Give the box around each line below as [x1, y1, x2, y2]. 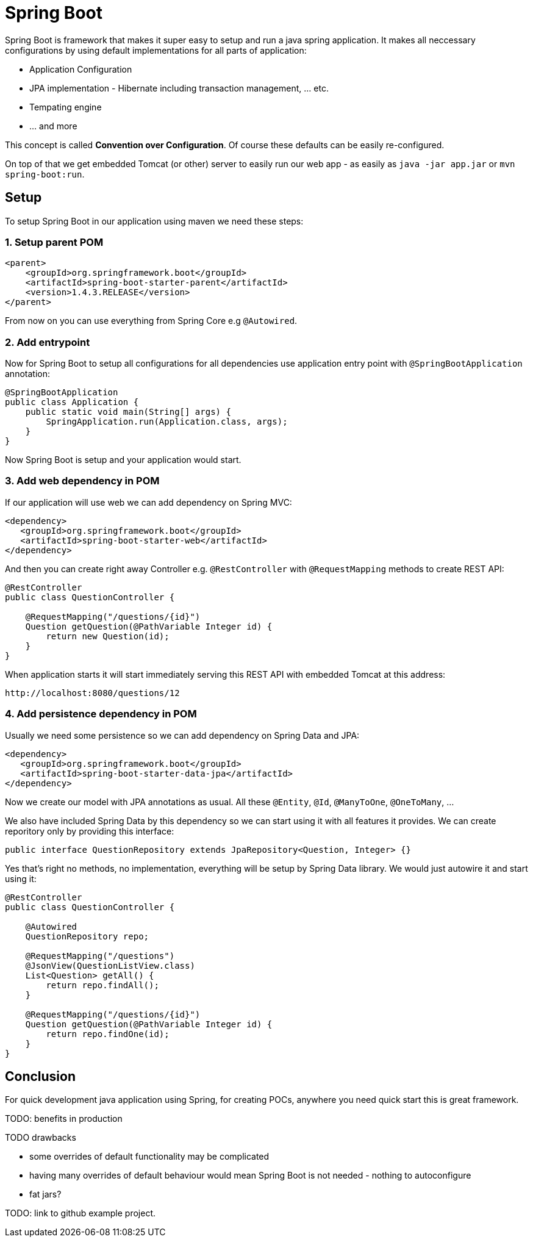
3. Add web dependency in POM [5, 475, 160, 487]
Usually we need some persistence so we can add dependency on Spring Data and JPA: [5, 730, 360, 741]
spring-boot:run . [5, 168, 85, 179]
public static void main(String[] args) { [25, 407, 231, 417]
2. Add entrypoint [5, 336, 90, 348]
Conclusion [5, 1069, 76, 1085]
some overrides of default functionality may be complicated [29, 1151, 270, 1162]
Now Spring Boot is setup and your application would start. [5, 454, 241, 465]
